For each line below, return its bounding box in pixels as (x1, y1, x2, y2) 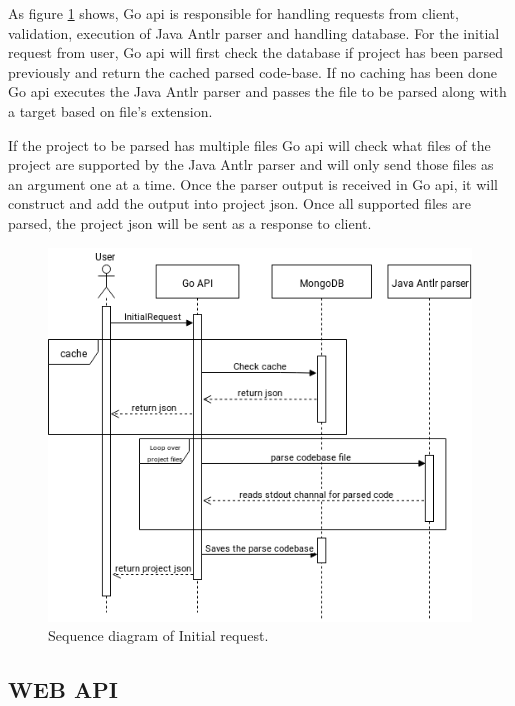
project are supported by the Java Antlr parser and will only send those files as (8, 154, 494, 175)
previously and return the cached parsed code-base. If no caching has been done (8, 61, 497, 82)
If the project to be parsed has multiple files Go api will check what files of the (8, 134, 491, 155)
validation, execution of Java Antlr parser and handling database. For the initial (8, 22, 500, 43)
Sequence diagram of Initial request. (48, 625, 269, 646)
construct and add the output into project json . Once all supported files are (8, 193, 471, 214)
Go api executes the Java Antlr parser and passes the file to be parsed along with (8, 81, 507, 102)
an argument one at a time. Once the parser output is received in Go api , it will (8, 173, 499, 194)
